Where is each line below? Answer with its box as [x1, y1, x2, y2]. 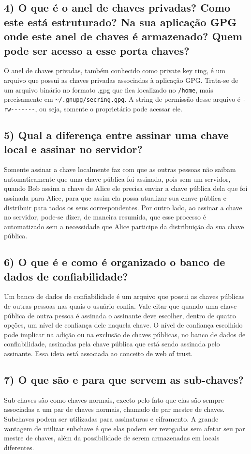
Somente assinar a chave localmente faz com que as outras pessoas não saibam [4, 164, 236, 174]
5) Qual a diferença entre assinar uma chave [4, 127, 229, 142]
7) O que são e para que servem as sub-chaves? [4, 372, 244, 387]
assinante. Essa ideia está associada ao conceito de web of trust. [4, 348, 193, 359]
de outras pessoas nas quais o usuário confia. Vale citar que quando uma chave [4, 301, 237, 311]
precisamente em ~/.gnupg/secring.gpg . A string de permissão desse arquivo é [4, 94, 241, 104]
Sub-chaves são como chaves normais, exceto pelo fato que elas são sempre [4, 394, 224, 405]
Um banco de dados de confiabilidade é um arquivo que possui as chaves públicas [4, 291, 245, 301]
